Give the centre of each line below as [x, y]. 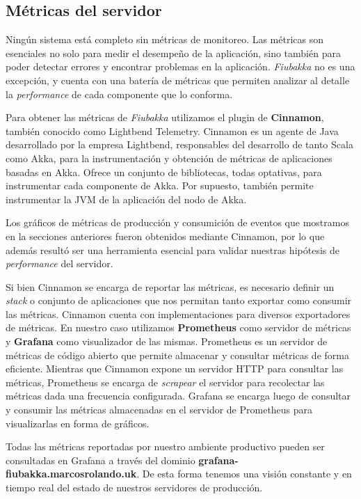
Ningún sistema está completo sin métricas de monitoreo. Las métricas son [165, 39]
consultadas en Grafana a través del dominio [101, 460]
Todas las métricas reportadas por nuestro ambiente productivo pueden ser [165, 446]
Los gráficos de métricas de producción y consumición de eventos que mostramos [177, 222]
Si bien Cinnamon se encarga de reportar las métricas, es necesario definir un [170, 286]
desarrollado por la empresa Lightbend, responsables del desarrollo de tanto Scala [179, 144]
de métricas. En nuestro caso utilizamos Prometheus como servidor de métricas [178, 327]
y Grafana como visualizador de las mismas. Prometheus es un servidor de [167, 341]
